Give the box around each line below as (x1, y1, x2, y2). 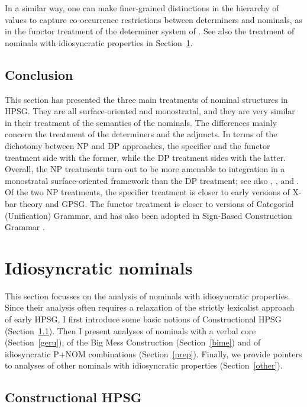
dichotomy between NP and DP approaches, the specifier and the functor (5, 139, 270, 151)
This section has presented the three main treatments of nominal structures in (5, 93, 288, 105)
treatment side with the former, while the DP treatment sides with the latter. (5, 151, 286, 163)
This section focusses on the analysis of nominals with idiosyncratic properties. (5, 289, 290, 302)
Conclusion (5, 65, 73, 83)
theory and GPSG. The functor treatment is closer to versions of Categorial (19, 197, 294, 209)
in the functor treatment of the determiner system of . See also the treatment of (5, 25, 295, 37)
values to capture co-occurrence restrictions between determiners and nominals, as (5, 13, 302, 25)
